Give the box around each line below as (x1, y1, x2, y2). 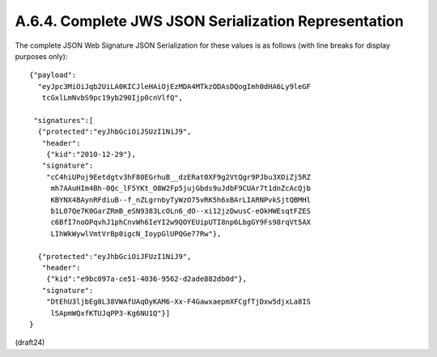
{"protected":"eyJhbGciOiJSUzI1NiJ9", (37, 127, 192, 137)
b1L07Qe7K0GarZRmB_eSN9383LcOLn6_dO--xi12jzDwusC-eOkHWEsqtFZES (50, 206, 312, 216)
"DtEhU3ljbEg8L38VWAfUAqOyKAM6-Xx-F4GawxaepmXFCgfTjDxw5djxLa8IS (45, 297, 312, 307)
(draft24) (15, 338, 45, 347)
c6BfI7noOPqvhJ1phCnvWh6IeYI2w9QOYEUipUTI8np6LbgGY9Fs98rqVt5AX (50, 218, 312, 227)
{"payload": (29, 70, 77, 80)
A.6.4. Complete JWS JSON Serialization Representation (15, 12, 404, 30)
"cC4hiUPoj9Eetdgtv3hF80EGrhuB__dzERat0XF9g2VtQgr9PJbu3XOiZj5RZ (45, 172, 312, 181)
